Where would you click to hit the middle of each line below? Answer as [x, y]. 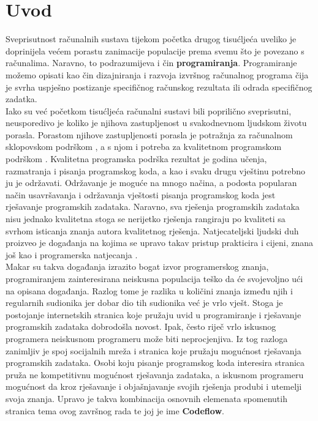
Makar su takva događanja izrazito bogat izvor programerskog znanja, [137, 266]
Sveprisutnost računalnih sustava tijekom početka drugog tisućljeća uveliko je [151, 39]
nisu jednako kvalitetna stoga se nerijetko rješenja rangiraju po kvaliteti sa [146, 219]
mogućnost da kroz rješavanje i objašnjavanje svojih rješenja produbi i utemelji [154, 386]
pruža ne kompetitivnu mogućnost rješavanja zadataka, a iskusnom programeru [155, 374]
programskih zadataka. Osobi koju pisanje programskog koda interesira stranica [155, 363]
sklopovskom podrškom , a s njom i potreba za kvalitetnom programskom [144, 147]
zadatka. [21, 99]
